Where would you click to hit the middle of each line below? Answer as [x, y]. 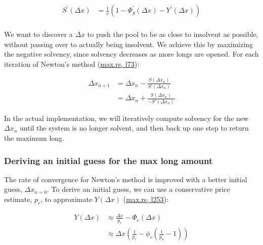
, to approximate [67, 199]
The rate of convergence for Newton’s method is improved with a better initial [126, 179]
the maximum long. [34, 138]
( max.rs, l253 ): [146, 199]
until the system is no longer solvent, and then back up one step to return [134, 128]
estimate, [18, 199]
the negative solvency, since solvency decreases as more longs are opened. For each [131, 54]
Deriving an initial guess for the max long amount [108, 160]
